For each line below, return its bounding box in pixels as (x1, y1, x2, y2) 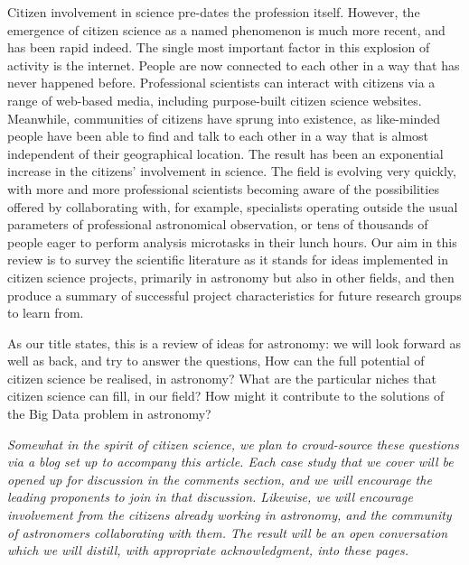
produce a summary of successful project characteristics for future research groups (7, 285, 462, 304)
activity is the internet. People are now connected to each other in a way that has (7, 55, 460, 74)
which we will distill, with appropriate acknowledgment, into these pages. (7, 541, 409, 560)
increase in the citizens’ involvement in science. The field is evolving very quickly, (7, 162, 456, 181)
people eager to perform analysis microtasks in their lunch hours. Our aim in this (7, 232, 457, 251)
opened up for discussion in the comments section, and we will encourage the (7, 469, 432, 488)
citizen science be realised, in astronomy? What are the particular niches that (7, 368, 436, 387)
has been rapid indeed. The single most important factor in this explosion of (7, 38, 430, 57)
